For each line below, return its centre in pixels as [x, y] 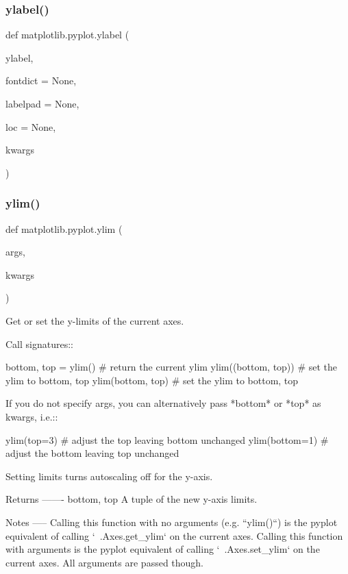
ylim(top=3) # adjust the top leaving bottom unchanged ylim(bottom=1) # [167, 439]
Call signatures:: [39, 344]
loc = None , [31, 126]
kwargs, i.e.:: [32, 416]
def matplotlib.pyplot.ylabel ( [67, 35]
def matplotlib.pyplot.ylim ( [64, 228]
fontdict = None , [41, 80]
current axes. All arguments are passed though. [105, 562]
